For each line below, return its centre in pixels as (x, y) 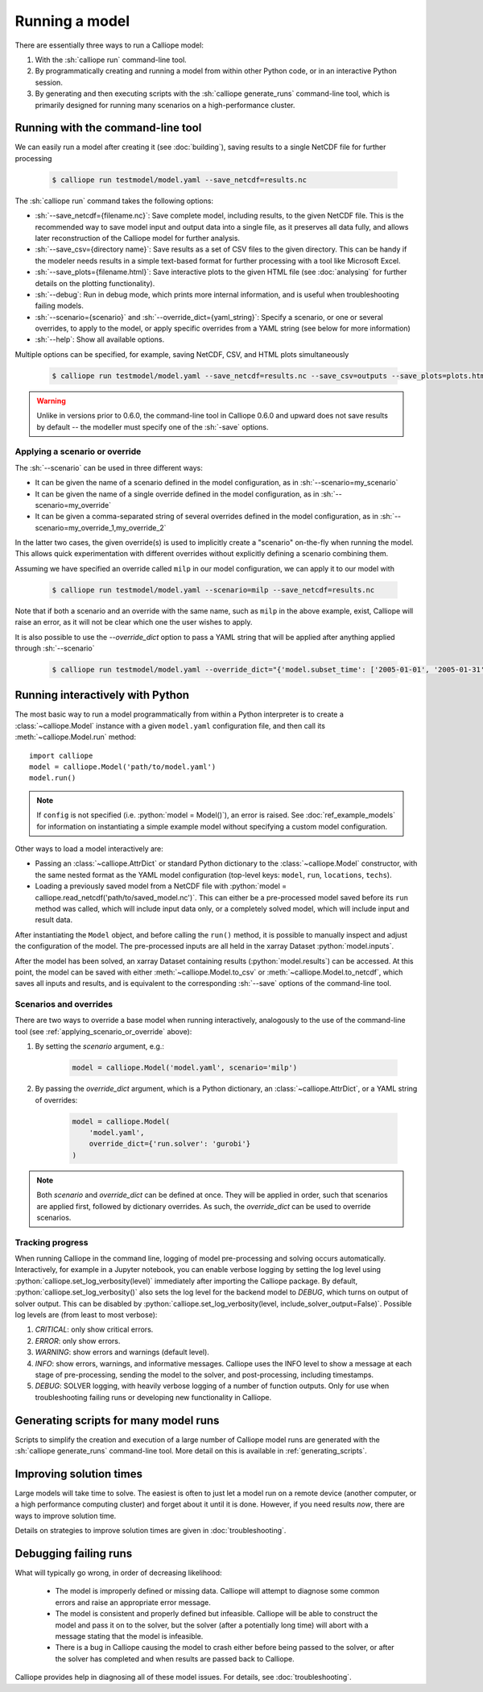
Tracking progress (52, 1242)
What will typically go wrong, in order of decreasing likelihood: (118, 1573)
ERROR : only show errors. (78, 1341)
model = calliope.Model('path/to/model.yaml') (123, 767)
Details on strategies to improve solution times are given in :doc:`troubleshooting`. (151, 1531)
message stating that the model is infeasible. (129, 1636)
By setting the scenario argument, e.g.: (100, 1046)
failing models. (59, 306)
